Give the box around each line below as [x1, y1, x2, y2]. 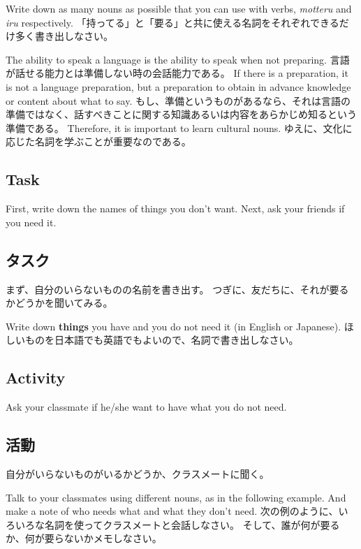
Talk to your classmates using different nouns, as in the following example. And [6, 490, 346, 504]
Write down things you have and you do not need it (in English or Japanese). [6, 319, 341, 333]
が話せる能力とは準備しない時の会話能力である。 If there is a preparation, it [6, 66, 348, 80]
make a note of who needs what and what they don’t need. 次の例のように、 [6, 504, 339, 518]
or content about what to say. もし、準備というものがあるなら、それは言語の [6, 93, 351, 108]
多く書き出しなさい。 [15, 29, 113, 43]
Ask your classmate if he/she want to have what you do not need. [6, 400, 287, 414]
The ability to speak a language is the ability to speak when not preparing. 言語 [6, 52, 350, 66]
